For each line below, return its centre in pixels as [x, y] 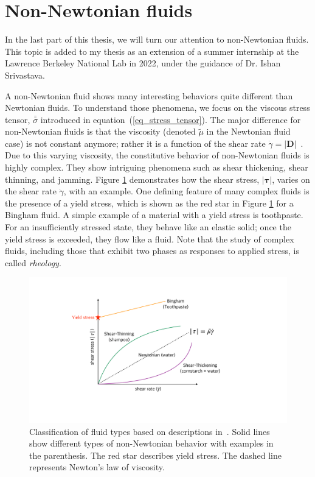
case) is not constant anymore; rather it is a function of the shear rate [135, 143]
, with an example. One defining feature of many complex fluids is [186, 191]
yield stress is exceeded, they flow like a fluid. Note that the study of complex [150, 238]
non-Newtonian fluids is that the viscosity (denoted [100, 131]
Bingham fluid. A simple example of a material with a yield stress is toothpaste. [154, 215]
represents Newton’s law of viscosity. [97, 467]
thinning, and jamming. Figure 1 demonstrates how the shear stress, [132, 179]
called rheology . [33, 262]
